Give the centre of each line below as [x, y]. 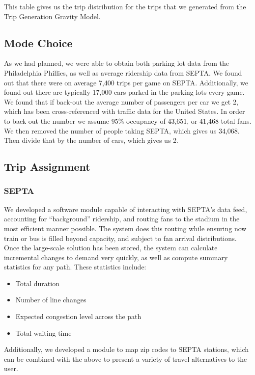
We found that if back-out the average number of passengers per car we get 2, [121, 101]
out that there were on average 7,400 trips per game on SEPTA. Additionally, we [126, 82]
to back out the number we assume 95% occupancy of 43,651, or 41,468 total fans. [128, 121]
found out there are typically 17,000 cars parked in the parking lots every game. [124, 92]
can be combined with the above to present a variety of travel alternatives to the [126, 359]
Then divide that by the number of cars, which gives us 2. [91, 140]
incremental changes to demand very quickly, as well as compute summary [116, 257]
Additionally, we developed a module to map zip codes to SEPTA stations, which [127, 349]
